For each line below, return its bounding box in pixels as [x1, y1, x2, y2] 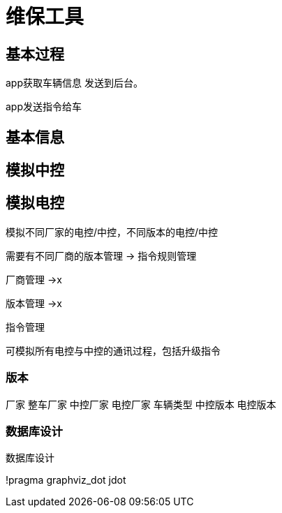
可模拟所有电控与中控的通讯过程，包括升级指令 [6, 344, 221, 357]
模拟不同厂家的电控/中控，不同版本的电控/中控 [6, 225, 218, 238]
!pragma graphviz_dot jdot [6, 474, 126, 486]
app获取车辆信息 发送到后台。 [6, 77, 143, 89]
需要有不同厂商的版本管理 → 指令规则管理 [6, 249, 197, 262]
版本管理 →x [6, 297, 62, 309]
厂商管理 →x [6, 273, 62, 285]
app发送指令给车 [6, 101, 82, 113]
